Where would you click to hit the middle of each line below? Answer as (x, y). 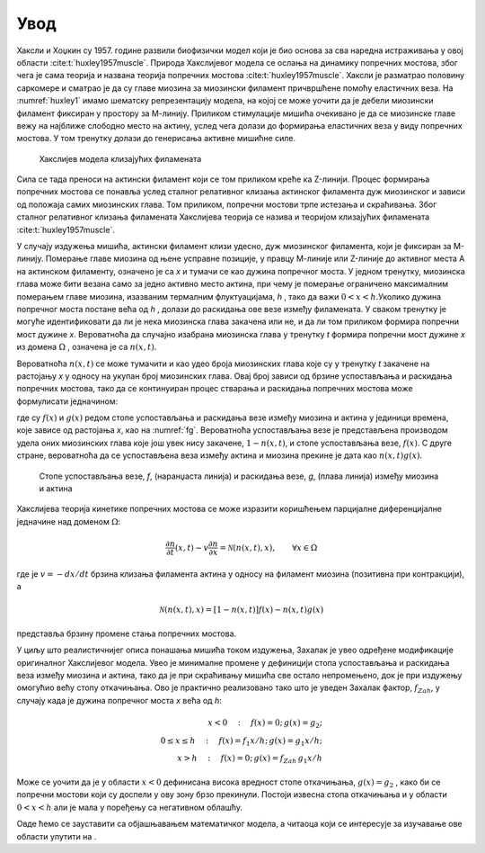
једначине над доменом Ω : (69, 521)
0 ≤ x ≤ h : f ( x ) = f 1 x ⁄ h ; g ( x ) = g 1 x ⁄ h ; (242, 741)
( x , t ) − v (192, 548)
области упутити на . (57, 836)
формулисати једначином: (67, 401)
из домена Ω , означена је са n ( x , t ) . (87, 347)
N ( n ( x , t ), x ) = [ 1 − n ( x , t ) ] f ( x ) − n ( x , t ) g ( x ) (241, 610)
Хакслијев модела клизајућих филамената (120, 158)
